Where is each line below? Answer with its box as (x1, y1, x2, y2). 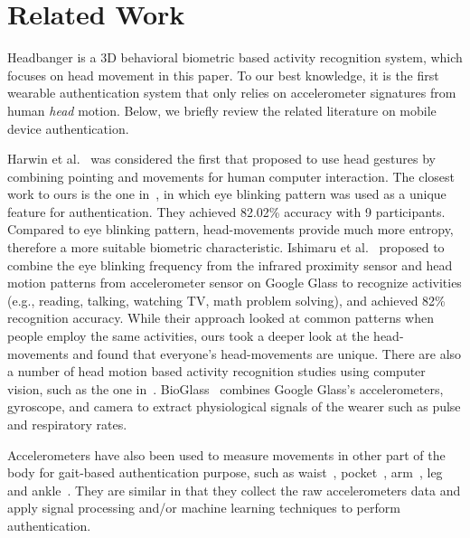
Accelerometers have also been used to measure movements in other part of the (7, 445, 446, 464)
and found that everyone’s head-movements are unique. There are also (72, 344, 462, 363)
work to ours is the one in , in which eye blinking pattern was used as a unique (7, 184, 446, 203)
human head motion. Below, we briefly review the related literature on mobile (7, 100, 437, 119)
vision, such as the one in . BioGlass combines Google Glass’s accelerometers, (7, 379, 444, 398)
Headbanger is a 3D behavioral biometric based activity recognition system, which (7, 48, 463, 67)
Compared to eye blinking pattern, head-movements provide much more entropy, (7, 220, 454, 239)
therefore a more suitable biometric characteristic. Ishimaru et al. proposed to (7, 238, 445, 257)
